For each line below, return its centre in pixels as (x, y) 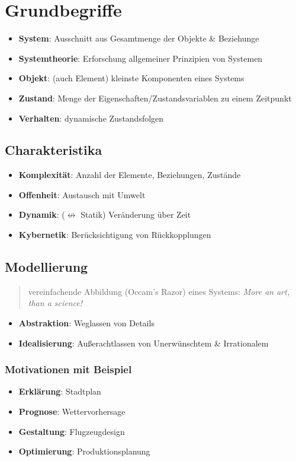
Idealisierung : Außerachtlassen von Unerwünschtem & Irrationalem (144, 343)
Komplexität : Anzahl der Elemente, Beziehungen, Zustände (130, 175)
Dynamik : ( (42, 214)
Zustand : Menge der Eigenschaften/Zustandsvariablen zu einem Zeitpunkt (155, 98)
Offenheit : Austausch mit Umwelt (82, 194)
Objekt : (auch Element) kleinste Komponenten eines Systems (131, 78)
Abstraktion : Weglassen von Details (86, 323)
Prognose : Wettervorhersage (72, 411)
